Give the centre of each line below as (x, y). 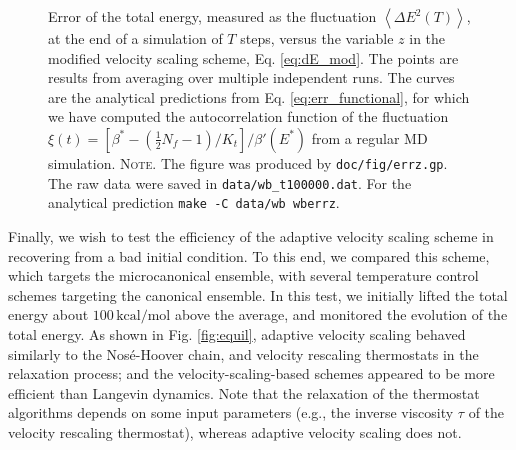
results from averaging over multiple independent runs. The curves (251, 77)
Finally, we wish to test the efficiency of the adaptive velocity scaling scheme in (251, 235)
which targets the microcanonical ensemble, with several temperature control (243, 275)
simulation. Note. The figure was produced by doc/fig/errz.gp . (248, 162)
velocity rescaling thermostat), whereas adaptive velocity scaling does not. (235, 431)
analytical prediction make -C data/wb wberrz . (194, 202)
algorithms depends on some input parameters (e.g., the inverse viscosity (231, 412)
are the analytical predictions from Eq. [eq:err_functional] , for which (259, 96)
